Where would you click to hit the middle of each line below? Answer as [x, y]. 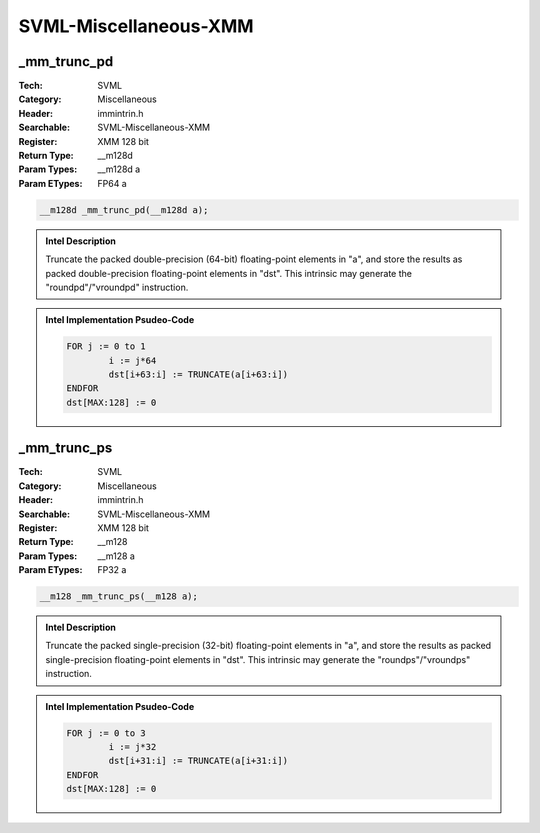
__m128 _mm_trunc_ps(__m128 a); [119, 596]
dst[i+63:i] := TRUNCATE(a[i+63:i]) [198, 374]
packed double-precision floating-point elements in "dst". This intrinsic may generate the [228, 273]
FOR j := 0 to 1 [106, 346]
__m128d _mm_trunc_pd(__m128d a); [124, 209]
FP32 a [112, 570]
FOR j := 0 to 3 [106, 733]
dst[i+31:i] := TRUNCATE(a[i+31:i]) [198, 761]
